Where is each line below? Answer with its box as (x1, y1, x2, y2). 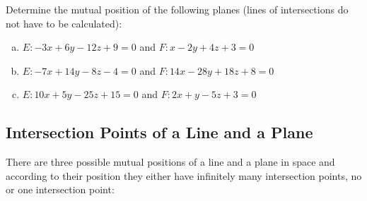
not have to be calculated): (6, 16, 122, 30)
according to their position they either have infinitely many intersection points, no (6, 168, 362, 183)
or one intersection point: (6, 182, 115, 197)
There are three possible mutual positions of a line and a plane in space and (6, 154, 335, 169)
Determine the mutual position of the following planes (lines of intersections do (6, 2, 349, 16)
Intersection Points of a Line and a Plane (6, 121, 313, 143)
